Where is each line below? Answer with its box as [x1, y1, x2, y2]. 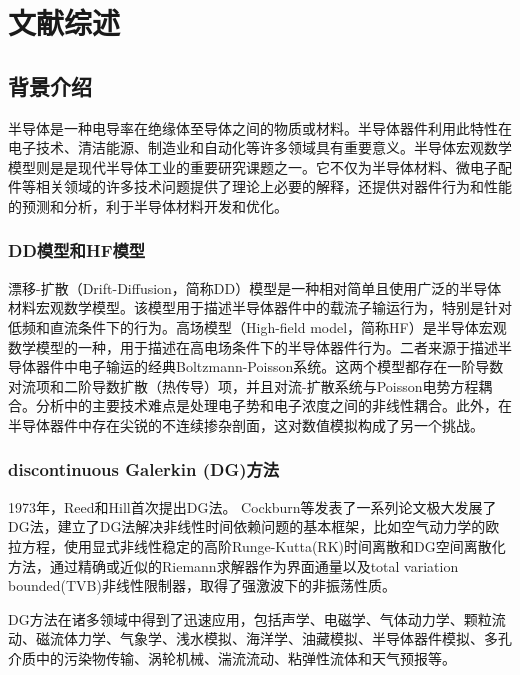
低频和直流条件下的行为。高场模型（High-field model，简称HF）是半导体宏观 [8, 316, 507, 337]
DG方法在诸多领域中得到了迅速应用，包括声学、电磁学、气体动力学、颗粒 [8, 608, 492, 629]
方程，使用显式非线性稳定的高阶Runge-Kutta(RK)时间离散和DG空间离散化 [21, 535, 506, 556]
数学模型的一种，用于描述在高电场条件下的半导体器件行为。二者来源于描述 [8, 336, 498, 357]
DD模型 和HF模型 [8, 238, 146, 263]
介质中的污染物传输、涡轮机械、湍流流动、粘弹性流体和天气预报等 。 [8, 647, 456, 668]
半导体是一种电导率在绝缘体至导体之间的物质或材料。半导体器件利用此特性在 [8, 117, 512, 138]
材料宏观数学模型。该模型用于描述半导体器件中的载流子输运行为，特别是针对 [8, 297, 512, 318]
